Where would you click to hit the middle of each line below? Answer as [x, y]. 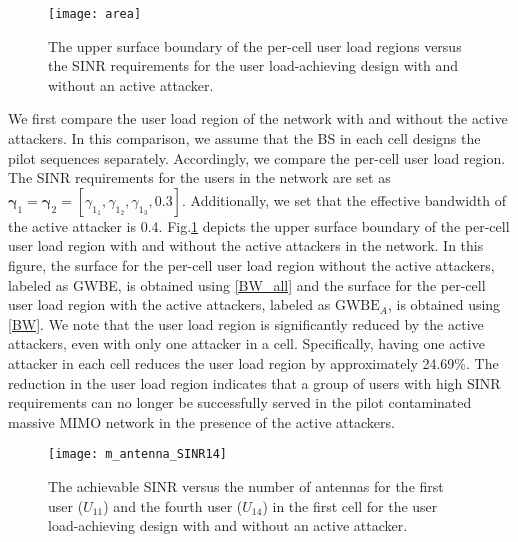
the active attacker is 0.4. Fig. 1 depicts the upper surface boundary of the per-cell [259, 225]
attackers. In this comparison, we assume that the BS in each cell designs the [244, 138]
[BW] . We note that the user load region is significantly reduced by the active [246, 323]
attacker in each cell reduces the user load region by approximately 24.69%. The [253, 362]
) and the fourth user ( [173, 505]
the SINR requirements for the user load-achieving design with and [253, 65]
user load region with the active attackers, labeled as [169, 304]
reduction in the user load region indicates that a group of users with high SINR [254, 382]
